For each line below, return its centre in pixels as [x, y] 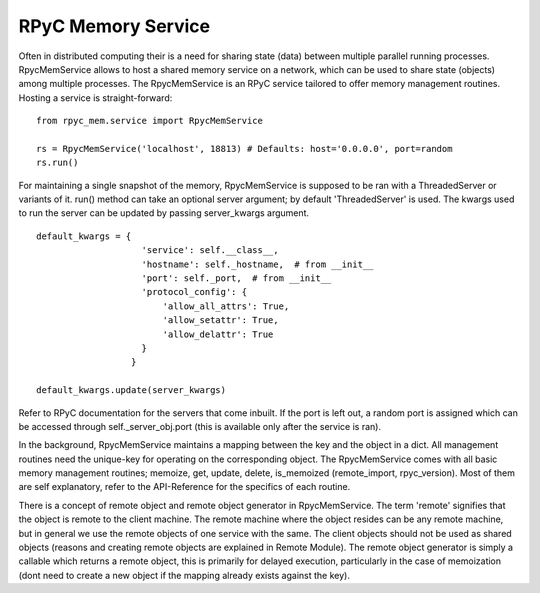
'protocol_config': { [194, 292]
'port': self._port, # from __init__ [236, 278]
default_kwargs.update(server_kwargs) [131, 390]
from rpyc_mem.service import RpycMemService [150, 121]
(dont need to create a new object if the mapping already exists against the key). [184, 575]
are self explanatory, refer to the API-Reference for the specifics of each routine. [184, 487]
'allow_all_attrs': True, [226, 306]
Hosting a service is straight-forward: [95, 97]
